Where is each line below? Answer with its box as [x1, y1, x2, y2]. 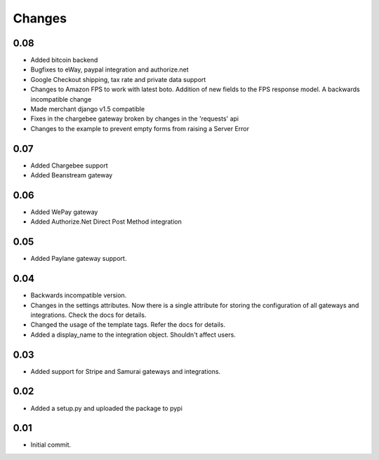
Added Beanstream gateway [30, 171, 113, 180]
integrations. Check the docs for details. [30, 311, 147, 319]
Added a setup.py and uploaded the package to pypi [30, 404, 182, 412]
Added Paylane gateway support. [30, 255, 127, 263]
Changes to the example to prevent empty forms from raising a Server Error [30, 124, 249, 133]
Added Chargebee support [30, 161, 108, 170]
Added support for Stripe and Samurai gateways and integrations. [30, 367, 221, 375]
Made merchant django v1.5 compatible [30, 105, 145, 114]
